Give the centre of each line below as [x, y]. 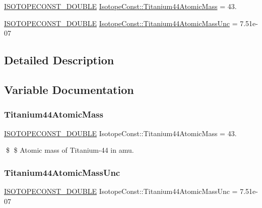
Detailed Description [59, 60]
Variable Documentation [69, 89]
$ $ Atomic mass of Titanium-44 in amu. [70, 150]
